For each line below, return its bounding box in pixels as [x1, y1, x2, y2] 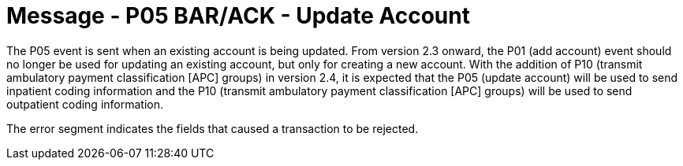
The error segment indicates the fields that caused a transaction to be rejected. [6, 121, 419, 135]
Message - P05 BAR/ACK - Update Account [6, 2, 470, 29]
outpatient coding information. [6, 97, 164, 111]
